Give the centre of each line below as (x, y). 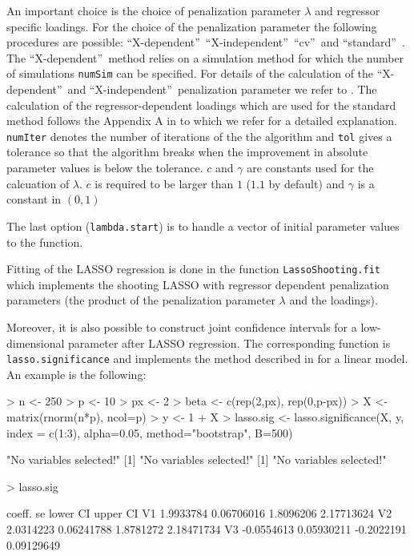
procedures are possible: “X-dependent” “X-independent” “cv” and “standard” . (206, 42)
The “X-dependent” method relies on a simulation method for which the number (205, 57)
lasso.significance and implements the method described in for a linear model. (207, 359)
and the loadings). (334, 300)
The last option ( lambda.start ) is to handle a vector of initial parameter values (203, 226)
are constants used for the (310, 168)
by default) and (307, 183)
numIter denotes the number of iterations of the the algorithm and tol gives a (199, 136)
